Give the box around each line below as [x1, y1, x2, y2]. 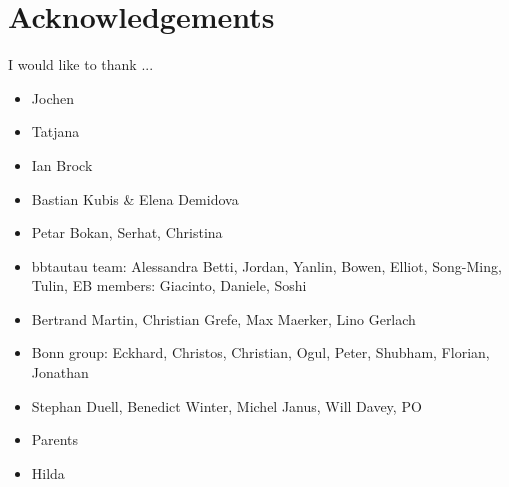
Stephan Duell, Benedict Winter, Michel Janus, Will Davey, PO [31, 395, 422, 416]
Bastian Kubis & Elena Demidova [31, 188, 239, 209]
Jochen [31, 87, 74, 108]
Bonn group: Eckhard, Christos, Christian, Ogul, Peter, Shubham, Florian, [31, 342, 490, 363]
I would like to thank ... [8, 54, 154, 75]
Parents [31, 429, 78, 450]
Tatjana [31, 121, 80, 142]
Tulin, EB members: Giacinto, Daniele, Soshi [31, 275, 307, 296]
